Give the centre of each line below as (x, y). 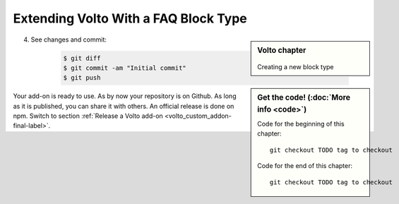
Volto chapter (282, 50)
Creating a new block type (296, 67)
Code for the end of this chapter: (305, 166)
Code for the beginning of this (301, 124)
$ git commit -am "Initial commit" (125, 68)
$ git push (82, 78)
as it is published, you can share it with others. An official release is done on (124, 106)
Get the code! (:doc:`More (304, 97)
